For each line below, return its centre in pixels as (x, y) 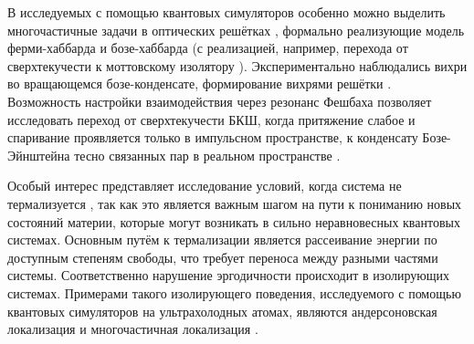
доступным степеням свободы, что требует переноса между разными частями (223, 257)
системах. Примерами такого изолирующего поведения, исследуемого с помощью (234, 292)
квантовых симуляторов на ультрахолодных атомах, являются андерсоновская (222, 311)
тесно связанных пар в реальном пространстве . (207, 155)
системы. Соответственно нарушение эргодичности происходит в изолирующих (228, 275)
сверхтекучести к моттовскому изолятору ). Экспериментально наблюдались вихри (237, 65)
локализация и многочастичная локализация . (133, 329)
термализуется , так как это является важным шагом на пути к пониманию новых (235, 203)
